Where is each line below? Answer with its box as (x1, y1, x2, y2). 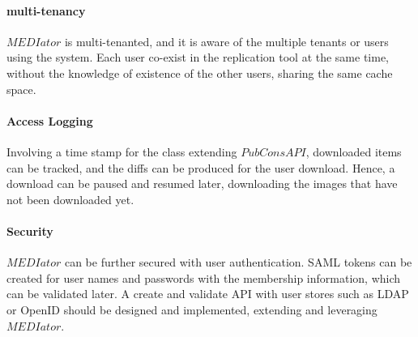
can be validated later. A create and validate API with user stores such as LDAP (6, 285, 409, 302)
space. (6, 80, 36, 97)
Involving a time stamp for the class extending (6, 143, 237, 160)
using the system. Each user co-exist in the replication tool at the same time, (6, 49, 390, 66)
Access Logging (6, 112, 93, 129)
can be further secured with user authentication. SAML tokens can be (64, 254, 412, 271)
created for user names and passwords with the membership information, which (6, 269, 401, 286)
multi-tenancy (6, 2, 86, 19)
